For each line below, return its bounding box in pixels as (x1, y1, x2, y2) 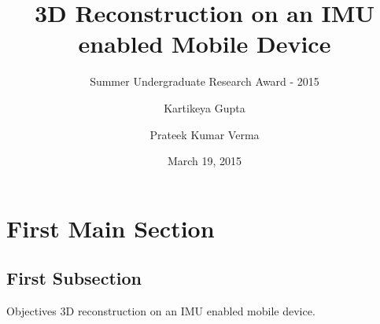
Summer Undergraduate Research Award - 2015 (90, 73, 319, 90)
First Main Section (6, 212, 215, 244)
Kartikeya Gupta (164, 99, 245, 116)
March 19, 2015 (167, 153, 242, 169)
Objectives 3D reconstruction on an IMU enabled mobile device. (6, 303, 315, 319)
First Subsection (6, 266, 142, 290)
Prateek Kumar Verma (149, 126, 260, 142)
